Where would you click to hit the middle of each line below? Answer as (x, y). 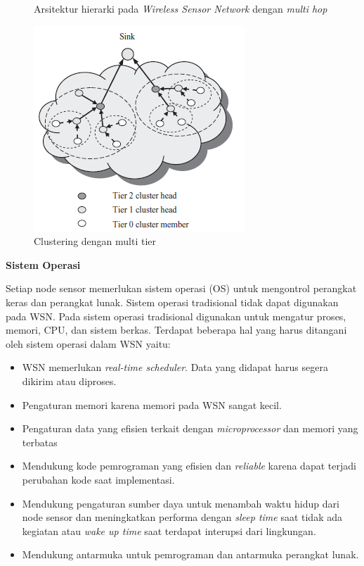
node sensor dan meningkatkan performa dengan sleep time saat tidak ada (182, 517)
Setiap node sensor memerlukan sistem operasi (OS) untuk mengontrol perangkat (181, 288)
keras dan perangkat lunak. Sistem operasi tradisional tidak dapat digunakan (172, 302)
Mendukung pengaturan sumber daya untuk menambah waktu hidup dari (181, 503)
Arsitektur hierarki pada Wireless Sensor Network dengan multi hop (181, 8)
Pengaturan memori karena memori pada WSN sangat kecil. (152, 404)
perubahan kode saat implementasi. (98, 479)
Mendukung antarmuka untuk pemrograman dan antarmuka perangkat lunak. (190, 554)
